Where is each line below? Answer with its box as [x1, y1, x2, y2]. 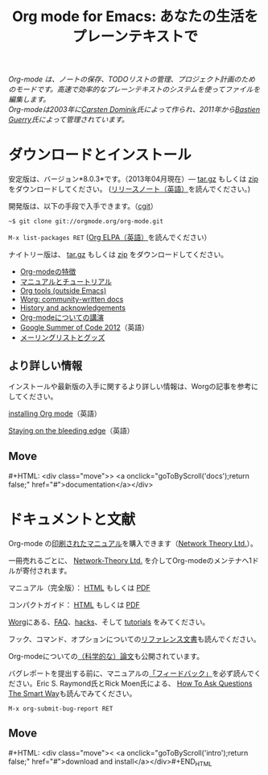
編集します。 [8, 94, 51, 105]
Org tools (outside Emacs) [19, 286, 107, 296]
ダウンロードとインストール [8, 146, 192, 164]
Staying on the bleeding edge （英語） [8, 425, 134, 435]
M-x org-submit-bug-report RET [8, 704, 113, 713]
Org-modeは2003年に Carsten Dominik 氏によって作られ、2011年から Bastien [8, 105, 260, 114]
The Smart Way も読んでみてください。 [8, 688, 137, 698]
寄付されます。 [22, 566, 72, 575]
